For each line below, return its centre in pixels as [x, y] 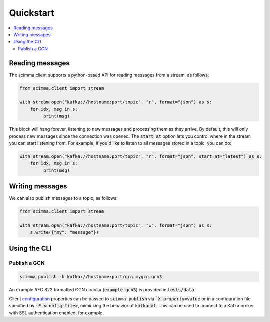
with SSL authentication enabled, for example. [57, 313]
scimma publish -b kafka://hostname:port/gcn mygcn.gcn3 [91, 277]
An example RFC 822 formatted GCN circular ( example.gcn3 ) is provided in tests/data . [102, 289]
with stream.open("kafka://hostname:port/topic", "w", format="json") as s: [116, 225]
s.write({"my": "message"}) [65, 233]
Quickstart [32, 13]
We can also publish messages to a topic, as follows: [63, 198]
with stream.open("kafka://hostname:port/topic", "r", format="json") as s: [116, 102]
